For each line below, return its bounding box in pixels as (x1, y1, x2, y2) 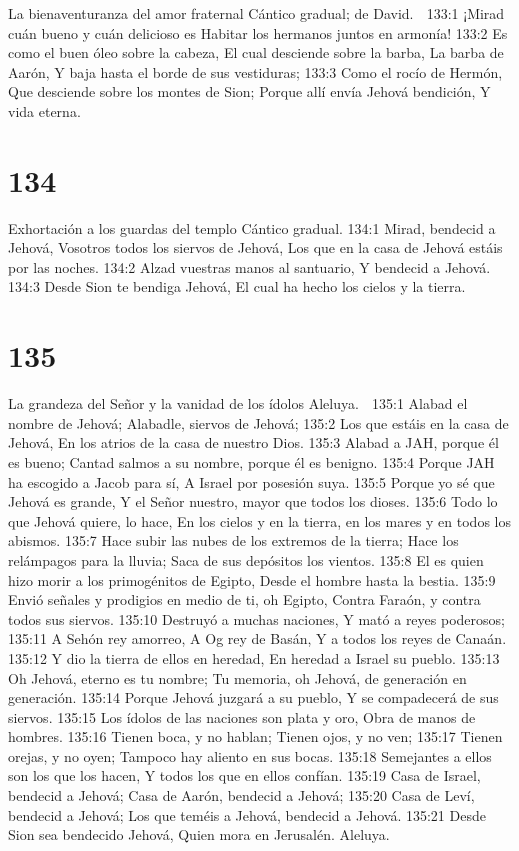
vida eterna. (8, 100, 81, 121)
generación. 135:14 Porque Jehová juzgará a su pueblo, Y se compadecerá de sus (8, 687, 499, 708)
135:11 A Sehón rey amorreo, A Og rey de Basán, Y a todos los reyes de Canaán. (8, 628, 507, 649)
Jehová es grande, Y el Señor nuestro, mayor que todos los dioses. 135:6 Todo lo (8, 491, 498, 512)
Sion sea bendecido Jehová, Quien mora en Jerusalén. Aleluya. (8, 824, 390, 845)
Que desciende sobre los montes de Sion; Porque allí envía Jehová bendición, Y (8, 81, 491, 102)
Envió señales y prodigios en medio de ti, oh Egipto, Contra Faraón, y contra (8, 589, 481, 610)
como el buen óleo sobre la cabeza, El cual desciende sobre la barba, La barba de (8, 42, 504, 63)
